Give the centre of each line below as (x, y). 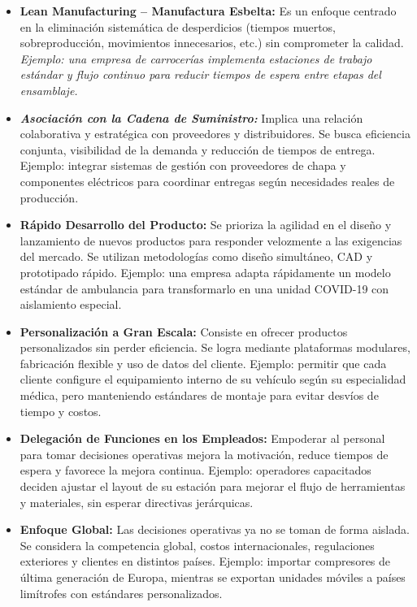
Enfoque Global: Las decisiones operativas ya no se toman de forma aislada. (215, 529)
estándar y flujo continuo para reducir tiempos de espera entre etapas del (200, 74)
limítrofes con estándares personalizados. (121, 593)
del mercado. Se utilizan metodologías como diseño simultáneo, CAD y (196, 256)
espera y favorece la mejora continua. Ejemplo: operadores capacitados (195, 470)
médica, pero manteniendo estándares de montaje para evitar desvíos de (199, 395)
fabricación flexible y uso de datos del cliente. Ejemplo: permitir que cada (203, 363)
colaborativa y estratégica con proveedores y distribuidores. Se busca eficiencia (215, 134)
